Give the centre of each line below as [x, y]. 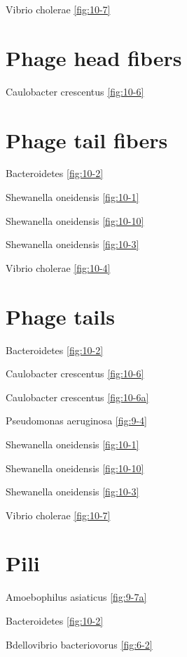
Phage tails [60, 316]
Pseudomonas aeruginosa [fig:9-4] [76, 421]
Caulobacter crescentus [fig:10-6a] [77, 397]
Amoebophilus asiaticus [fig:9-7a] [76, 597]
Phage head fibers [94, 57]
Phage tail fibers [87, 139]
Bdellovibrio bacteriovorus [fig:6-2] [79, 644]
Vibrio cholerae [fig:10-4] [58, 267]
